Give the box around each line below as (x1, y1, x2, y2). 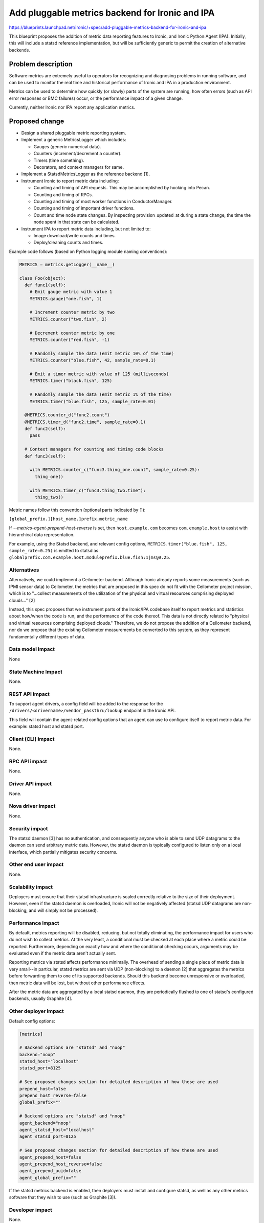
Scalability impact (9, 883, 53, 890)
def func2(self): (24, 426, 66, 431)
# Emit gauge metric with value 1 (29, 289, 112, 294)
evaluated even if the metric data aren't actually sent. (9, 951, 116, 956)
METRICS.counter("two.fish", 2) (29, 316, 108, 322)
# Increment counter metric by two (29, 310, 115, 315)
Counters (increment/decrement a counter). (33, 151, 122, 157)
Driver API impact (9, 780, 52, 787)
